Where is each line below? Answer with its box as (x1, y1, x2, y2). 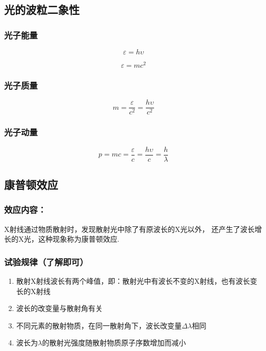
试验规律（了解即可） (4, 255, 88, 268)
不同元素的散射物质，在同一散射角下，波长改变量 (16, 320, 182, 330)
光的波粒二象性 (4, 2, 80, 17)
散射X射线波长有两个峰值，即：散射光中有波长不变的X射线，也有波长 (16, 276, 250, 286)
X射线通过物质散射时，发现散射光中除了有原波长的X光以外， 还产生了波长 (4, 223, 255, 234)
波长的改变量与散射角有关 (16, 303, 103, 314)
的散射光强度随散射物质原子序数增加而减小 (42, 337, 186, 348)
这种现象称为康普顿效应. (38, 233, 120, 244)
